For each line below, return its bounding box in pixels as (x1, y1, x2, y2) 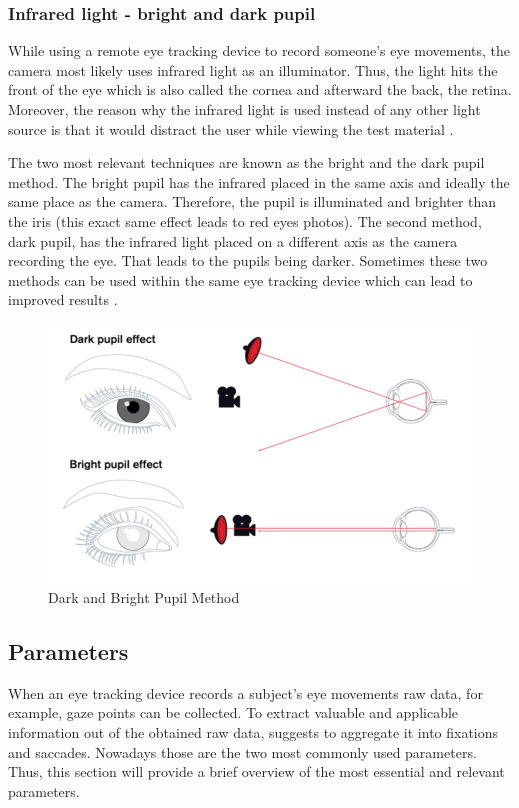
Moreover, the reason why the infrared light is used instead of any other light (8, 99, 481, 119)
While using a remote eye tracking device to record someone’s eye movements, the (8, 40, 511, 61)
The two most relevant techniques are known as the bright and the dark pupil (8, 152, 485, 173)
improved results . (8, 289, 118, 310)
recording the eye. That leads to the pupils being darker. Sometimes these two (8, 250, 488, 271)
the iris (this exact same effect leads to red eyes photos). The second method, (8, 210, 482, 231)
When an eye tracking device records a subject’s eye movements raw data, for (8, 682, 483, 703)
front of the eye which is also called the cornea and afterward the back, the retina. (8, 79, 512, 100)
